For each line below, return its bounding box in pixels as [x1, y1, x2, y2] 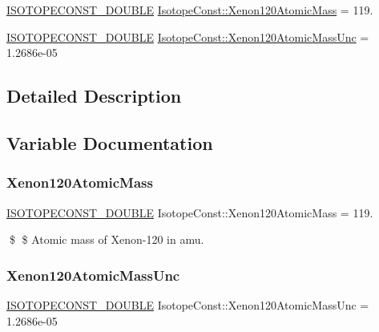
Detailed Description [6, 83, 182, 108]
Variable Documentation [6, 130, 213, 155]
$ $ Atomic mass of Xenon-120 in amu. [9, 231, 204, 248]
